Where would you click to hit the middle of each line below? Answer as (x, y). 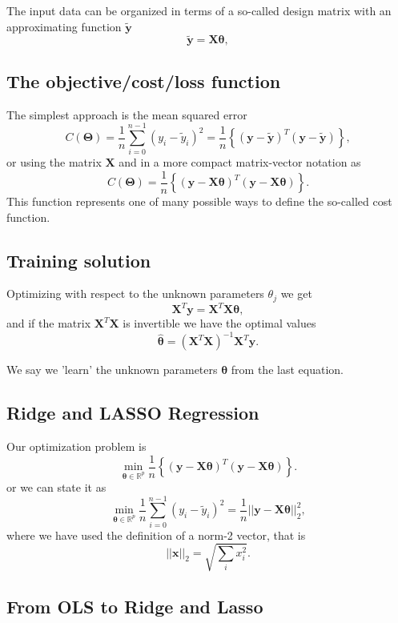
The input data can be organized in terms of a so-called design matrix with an (199, 10)
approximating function (64, 26)
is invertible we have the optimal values (219, 323)
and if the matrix (49, 323)
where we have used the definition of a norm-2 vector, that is (156, 535)
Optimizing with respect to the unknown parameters (135, 293)
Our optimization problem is (76, 446)
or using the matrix (54, 162)
